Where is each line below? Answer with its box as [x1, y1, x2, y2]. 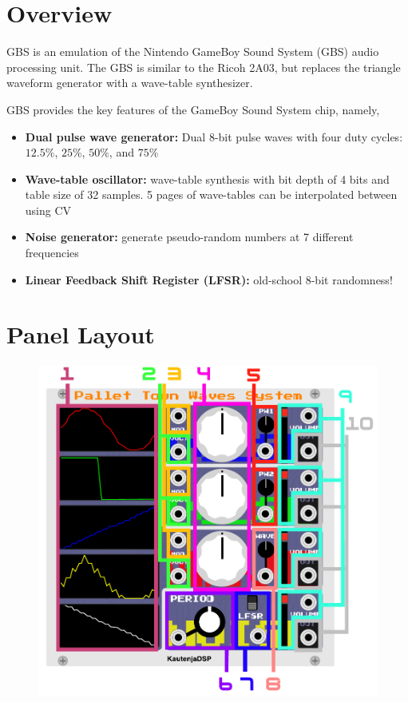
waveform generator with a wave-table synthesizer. [6, 74, 253, 91]
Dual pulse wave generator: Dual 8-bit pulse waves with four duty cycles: [25, 128, 403, 145]
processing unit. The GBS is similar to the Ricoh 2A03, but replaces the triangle [6, 58, 401, 75]
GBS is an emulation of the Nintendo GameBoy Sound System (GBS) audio [6, 43, 379, 60]
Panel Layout [6, 318, 155, 351]
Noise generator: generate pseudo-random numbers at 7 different [25, 228, 354, 245]
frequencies [25, 244, 79, 261]
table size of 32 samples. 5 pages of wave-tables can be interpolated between [25, 186, 398, 203]
